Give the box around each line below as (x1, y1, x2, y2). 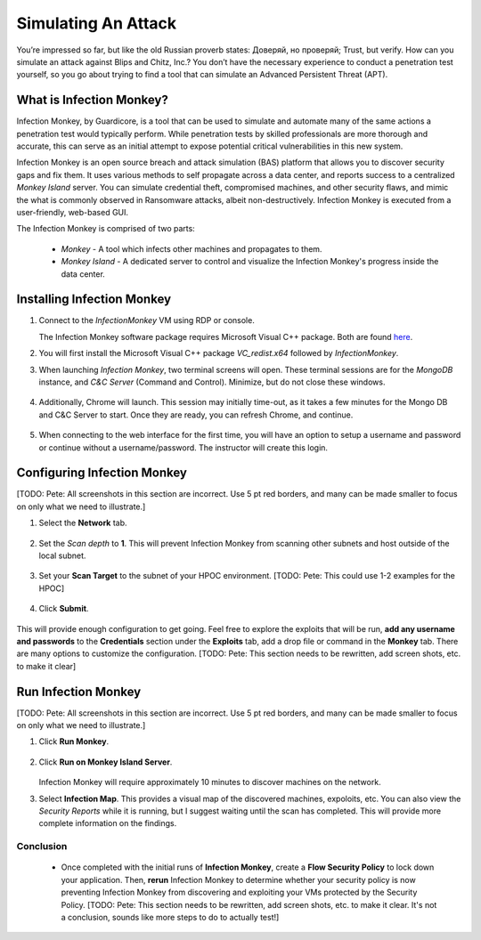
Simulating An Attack (16, 13, 177, 33)
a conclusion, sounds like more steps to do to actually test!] (61, 912, 280, 922)
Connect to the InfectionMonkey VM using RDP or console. (38, 315, 256, 326)
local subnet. (38, 550, 86, 561)
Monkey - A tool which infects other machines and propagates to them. (61, 243, 322, 254)
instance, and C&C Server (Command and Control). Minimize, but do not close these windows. (38, 377, 386, 387)
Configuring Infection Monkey (16, 466, 187, 481)
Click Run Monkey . (38, 736, 110, 747)
